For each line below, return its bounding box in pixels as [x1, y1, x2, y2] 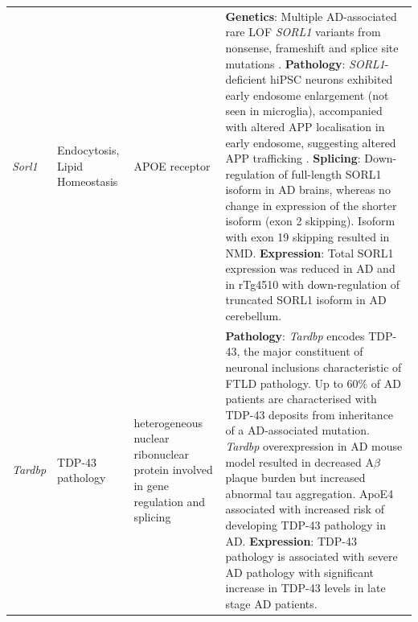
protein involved [133, 461, 213, 478]
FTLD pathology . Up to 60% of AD [225, 374, 401, 391]
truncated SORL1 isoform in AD [225, 291, 387, 308]
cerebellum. [225, 307, 282, 324]
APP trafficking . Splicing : [225, 150, 361, 167]
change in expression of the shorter [225, 196, 397, 213]
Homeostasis [57, 173, 118, 190]
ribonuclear [133, 445, 189, 462]
